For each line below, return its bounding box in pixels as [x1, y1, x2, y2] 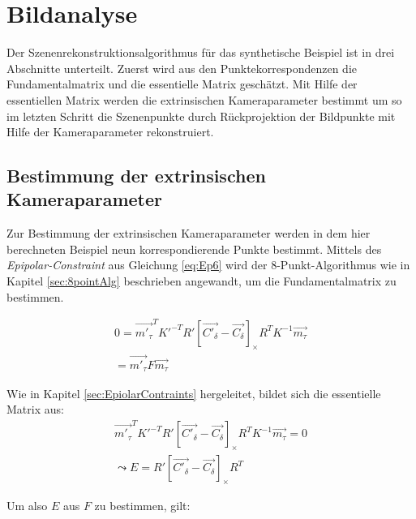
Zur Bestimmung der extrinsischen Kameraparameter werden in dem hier [6, 225, 371, 242]
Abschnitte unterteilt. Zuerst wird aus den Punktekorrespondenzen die [6, 59, 358, 76]
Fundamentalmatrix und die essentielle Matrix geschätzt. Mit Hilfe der [6, 75, 358, 92]
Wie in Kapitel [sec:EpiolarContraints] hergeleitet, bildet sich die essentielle [6, 384, 381, 401]
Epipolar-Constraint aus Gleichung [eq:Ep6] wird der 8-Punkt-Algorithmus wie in [6, 256, 410, 273]
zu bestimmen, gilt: [94, 497, 191, 514]
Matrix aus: [6, 401, 64, 418]
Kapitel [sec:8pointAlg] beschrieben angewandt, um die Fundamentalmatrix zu [6, 272, 397, 290]
